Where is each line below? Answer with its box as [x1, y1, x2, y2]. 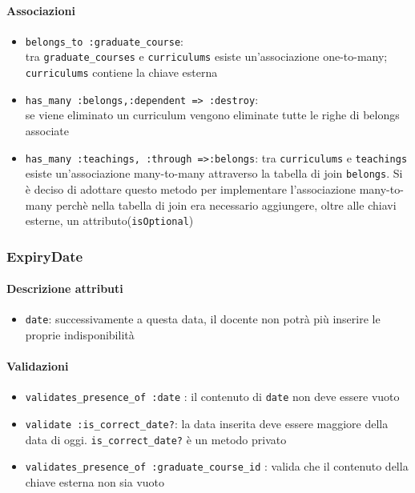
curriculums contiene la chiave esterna [25, 64, 218, 81]
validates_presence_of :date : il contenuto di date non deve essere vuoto [25, 388, 400, 405]
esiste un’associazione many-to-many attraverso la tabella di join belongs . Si [25, 165, 403, 182]
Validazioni [6, 358, 69, 375]
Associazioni [6, 2, 75, 18]
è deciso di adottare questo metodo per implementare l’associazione [25, 180, 357, 197]
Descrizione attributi [6, 280, 123, 297]
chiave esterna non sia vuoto [25, 474, 165, 491]
